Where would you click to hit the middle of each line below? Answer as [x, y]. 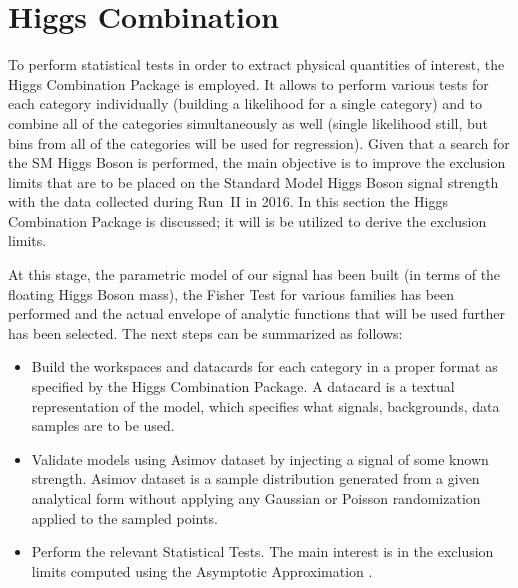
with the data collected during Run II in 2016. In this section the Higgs [228, 201]
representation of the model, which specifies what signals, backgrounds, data [265, 405]
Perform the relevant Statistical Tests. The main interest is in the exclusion [262, 551]
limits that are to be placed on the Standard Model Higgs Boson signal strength [253, 181]
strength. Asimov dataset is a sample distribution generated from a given [255, 478]
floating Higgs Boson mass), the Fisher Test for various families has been [231, 293]
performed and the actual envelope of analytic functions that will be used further [256, 313]
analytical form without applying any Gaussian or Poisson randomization [256, 498]
